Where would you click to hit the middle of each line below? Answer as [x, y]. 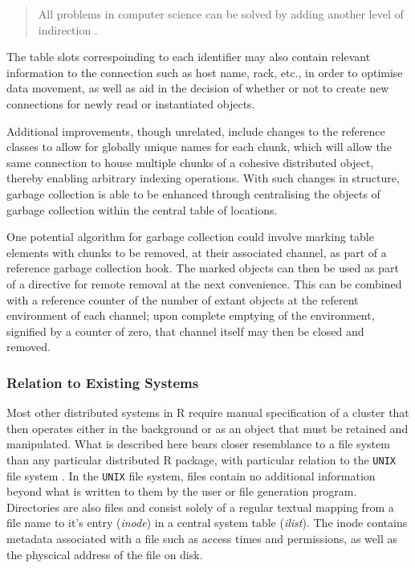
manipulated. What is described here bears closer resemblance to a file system [198, 444]
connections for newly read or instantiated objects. [131, 103]
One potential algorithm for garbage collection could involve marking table [190, 237]
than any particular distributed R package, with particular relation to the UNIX [201, 459]
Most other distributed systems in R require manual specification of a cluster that [208, 413]
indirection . [68, 29]
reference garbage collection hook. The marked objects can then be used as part [203, 268]
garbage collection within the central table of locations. [142, 209]
